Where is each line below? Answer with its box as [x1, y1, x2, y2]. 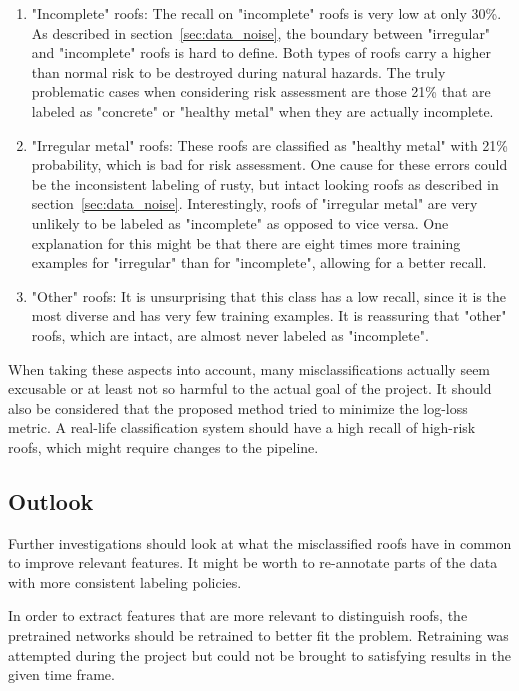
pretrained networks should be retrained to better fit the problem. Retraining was [8, 625, 509, 646]
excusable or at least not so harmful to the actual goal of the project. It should [8, 378, 492, 399]
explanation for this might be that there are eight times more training [31, 232, 461, 253]
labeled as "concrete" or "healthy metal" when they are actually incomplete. [31, 100, 494, 121]
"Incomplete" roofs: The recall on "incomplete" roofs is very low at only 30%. [31, 3, 502, 23]
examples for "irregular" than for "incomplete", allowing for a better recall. [31, 252, 487, 273]
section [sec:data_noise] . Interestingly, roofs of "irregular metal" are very [31, 193, 478, 214]
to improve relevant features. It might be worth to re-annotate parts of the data [8, 552, 498, 573]
